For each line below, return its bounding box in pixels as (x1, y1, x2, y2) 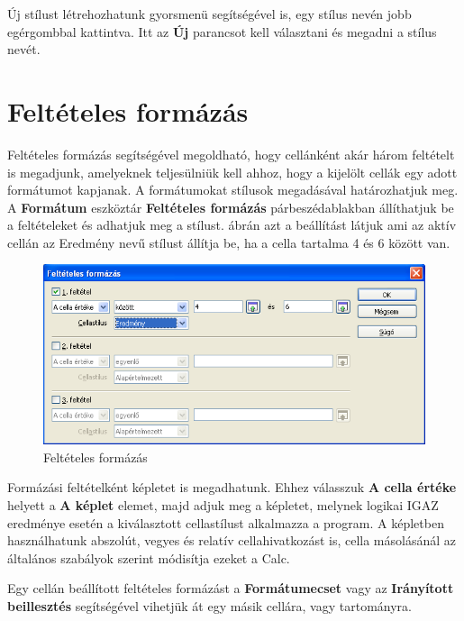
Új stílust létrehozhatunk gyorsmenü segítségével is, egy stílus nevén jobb (7, 5, 412, 23)
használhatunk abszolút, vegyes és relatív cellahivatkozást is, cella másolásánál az (7, 531, 456, 550)
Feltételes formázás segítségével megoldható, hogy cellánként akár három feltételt (7, 144, 455, 163)
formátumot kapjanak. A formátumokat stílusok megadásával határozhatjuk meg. (7, 180, 459, 199)
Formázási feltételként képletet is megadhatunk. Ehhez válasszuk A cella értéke (7, 478, 457, 497)
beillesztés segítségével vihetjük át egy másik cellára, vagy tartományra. (7, 596, 412, 615)
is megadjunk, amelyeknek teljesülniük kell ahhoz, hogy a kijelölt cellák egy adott (7, 162, 458, 181)
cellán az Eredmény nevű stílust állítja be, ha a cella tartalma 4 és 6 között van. (7, 233, 450, 251)
